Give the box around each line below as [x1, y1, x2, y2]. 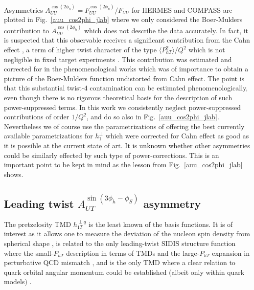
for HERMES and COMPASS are [131, 4, 232, 15]
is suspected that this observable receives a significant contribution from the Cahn [4, 35, 250, 45]
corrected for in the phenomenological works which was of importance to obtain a [4, 64, 249, 74]
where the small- [4, 247, 54, 258]
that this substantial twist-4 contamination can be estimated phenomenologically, [4, 83, 248, 93]
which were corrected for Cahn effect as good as [105, 131, 249, 141]
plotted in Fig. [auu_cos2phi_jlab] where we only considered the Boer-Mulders [4, 14, 243, 24]
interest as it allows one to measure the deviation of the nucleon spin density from [4, 228, 250, 239]
